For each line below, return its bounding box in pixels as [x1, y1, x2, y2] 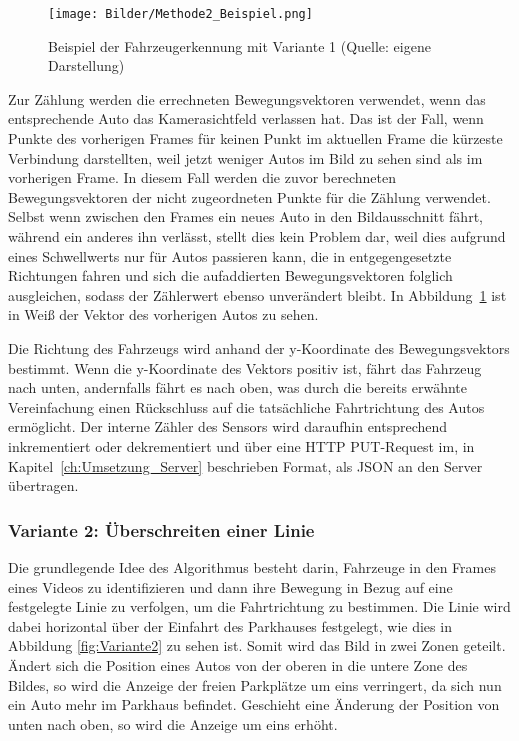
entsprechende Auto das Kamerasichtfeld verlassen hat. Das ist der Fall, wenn [8, 108, 484, 129]
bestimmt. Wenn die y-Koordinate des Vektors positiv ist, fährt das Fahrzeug [8, 357, 482, 378]
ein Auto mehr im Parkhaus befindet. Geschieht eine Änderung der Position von [8, 694, 500, 715]
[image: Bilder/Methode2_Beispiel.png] [48, 7, 313, 21]
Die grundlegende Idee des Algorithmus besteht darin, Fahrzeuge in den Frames [8, 556, 496, 577]
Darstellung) [48, 55, 125, 76]
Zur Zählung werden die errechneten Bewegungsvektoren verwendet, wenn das [8, 88, 486, 109]
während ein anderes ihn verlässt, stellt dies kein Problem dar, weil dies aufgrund [8, 226, 506, 246]
